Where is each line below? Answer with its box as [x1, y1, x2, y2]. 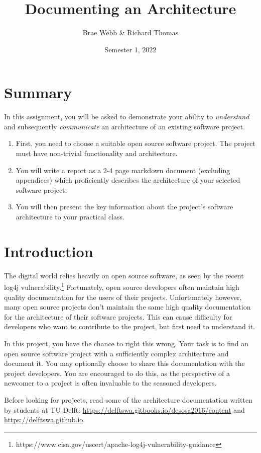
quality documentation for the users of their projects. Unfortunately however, [4, 291, 242, 302]
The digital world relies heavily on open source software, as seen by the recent [4, 270, 244, 280]
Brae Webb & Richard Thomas [82, 27, 179, 38]
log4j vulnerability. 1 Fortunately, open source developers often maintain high [4, 280, 239, 292]
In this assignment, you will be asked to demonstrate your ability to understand [4, 111, 249, 122]
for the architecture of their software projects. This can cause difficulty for [4, 311, 232, 322]
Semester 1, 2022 [104, 44, 157, 54]
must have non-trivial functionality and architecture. [16, 148, 178, 159]
